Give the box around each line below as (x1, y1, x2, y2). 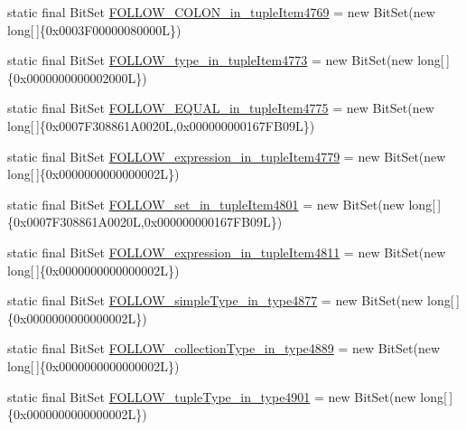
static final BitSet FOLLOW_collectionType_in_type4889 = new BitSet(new (7, 339, 441, 358)
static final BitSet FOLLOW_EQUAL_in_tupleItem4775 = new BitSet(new (7, 98, 434, 117)
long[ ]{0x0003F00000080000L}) (7, 20, 182, 39)
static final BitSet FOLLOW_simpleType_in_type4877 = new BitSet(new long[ (7, 291, 454, 310)
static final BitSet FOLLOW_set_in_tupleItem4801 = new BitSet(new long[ (7, 194, 436, 213)
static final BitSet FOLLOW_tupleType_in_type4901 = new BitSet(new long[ (7, 387, 447, 406)
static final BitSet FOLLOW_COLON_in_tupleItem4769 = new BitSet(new (7, 3, 435, 21)
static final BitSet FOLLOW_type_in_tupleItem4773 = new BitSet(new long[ (7, 51, 444, 70)
